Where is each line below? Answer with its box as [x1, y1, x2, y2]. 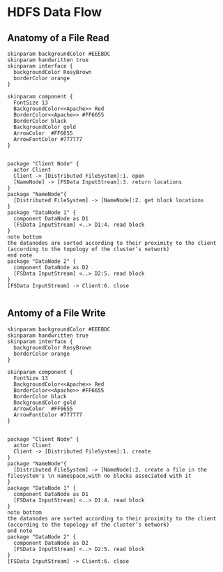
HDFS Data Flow [7, 4, 102, 20]
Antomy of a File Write [7, 308, 106, 319]
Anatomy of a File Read [7, 32, 109, 44]
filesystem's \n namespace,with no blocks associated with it [7, 472, 192, 479]
